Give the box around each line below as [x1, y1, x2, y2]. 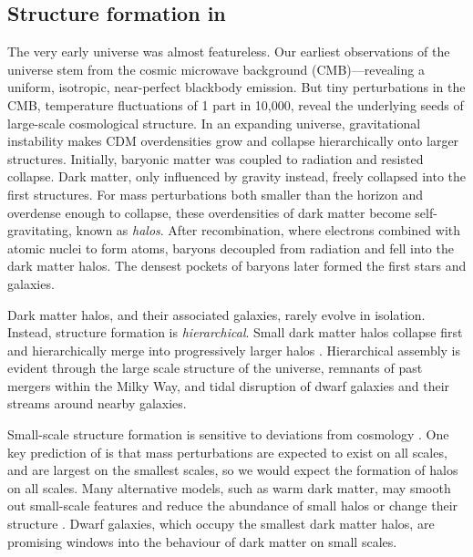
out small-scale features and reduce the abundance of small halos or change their [7, 496, 458, 515]
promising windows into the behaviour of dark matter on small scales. [7, 531, 397, 551]
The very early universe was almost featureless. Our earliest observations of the [7, 42, 450, 61]
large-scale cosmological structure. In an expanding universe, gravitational [7, 113, 421, 132]
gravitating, [7, 221, 72, 240]
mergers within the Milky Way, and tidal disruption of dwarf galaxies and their [7, 376, 450, 395]
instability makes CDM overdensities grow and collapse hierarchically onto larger [7, 131, 459, 150]
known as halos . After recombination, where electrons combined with [76, 221, 461, 240]
